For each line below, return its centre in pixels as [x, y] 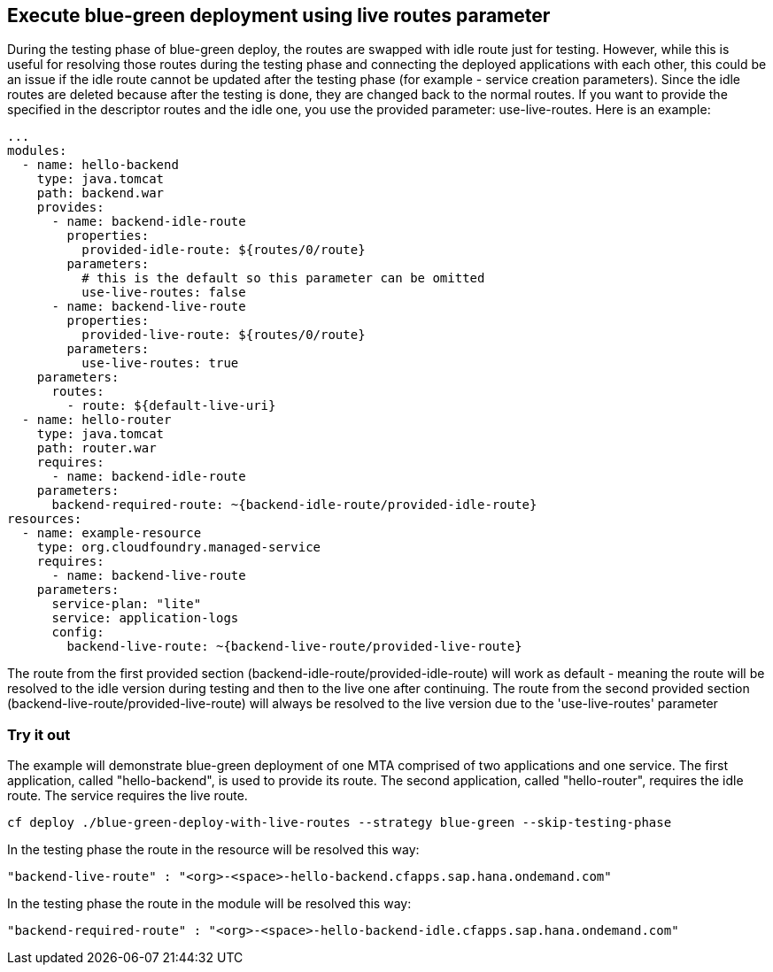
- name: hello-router [97, 420]
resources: [45, 519]
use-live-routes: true [160, 363]
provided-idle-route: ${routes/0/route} [224, 250]
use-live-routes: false [164, 293]
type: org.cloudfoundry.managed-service [179, 548]
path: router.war [97, 448]
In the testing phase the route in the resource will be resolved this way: [213, 850]
